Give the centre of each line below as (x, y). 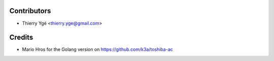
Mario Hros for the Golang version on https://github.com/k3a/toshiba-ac (97, 49)
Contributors (30, 11)
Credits (21, 38)
